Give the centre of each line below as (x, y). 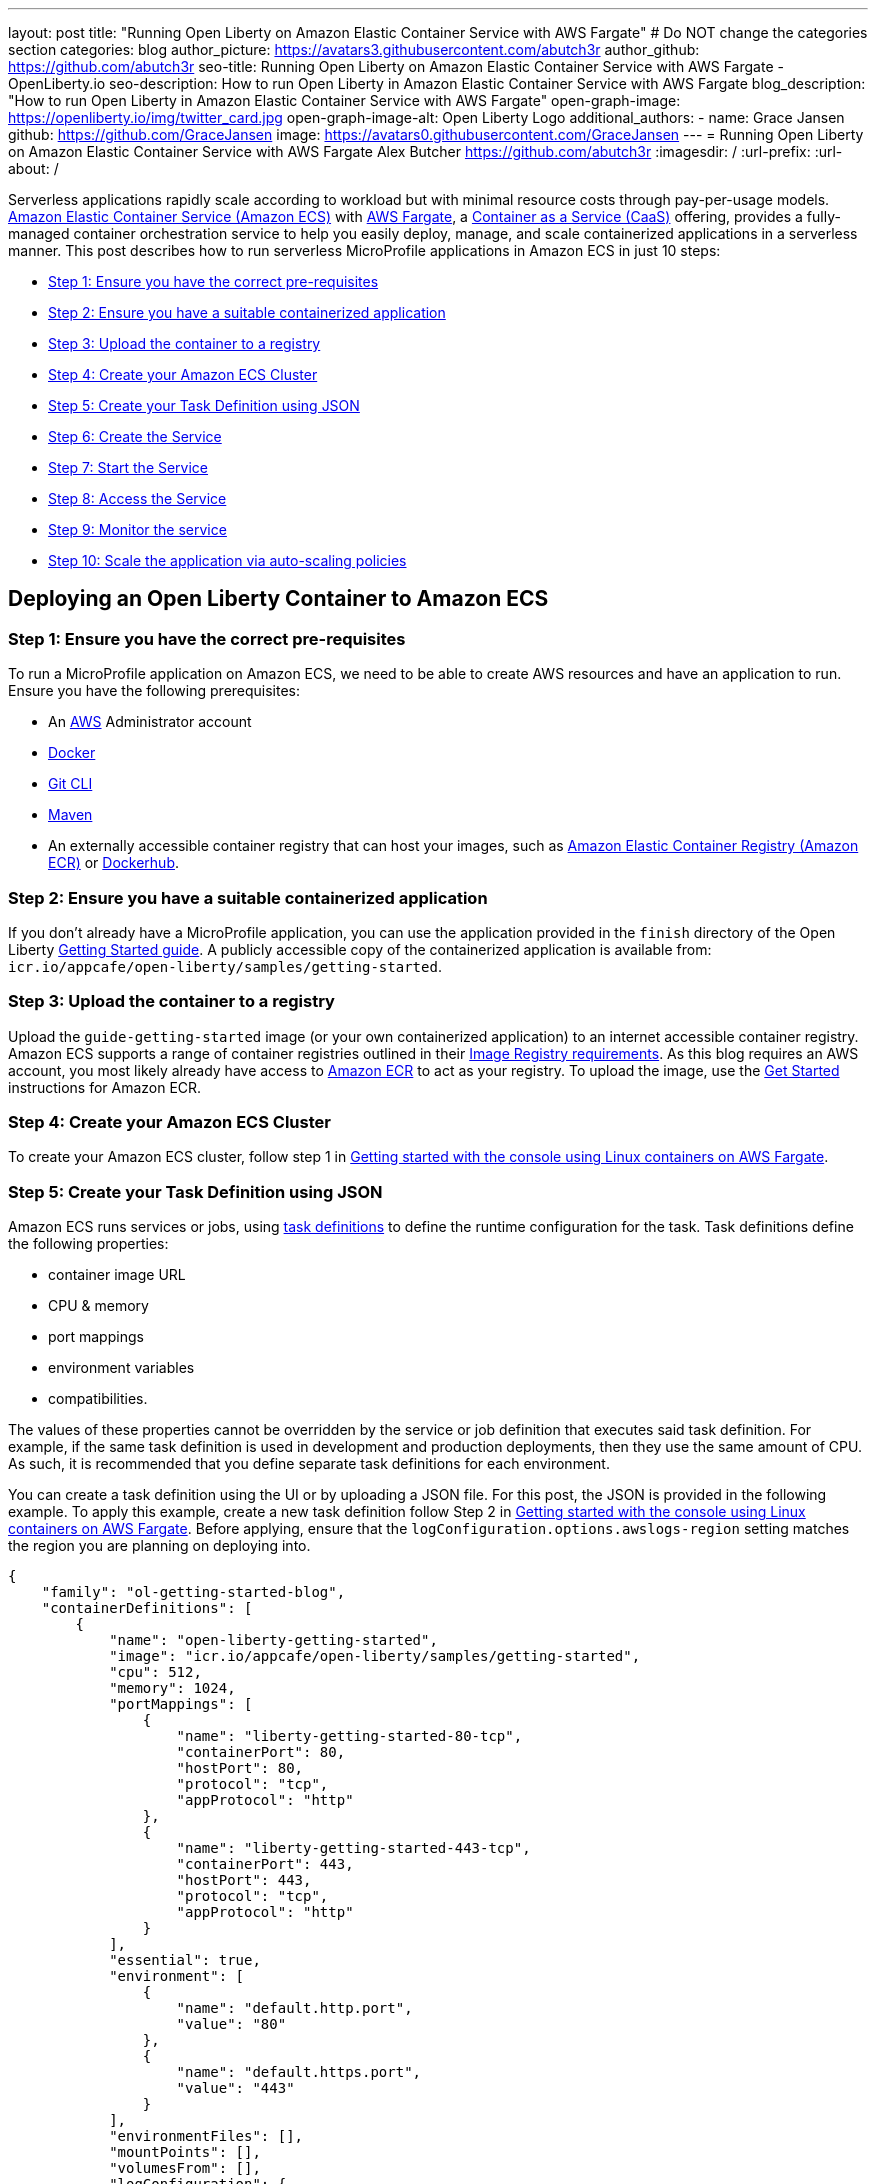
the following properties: (88, 1244)
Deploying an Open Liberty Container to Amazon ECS (278, 599)
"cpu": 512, (155, 1672)
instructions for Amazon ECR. (105, 1087)
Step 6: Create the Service (135, 436)
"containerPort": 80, (261, 1752)
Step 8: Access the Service (137, 498)
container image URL (117, 1275)
